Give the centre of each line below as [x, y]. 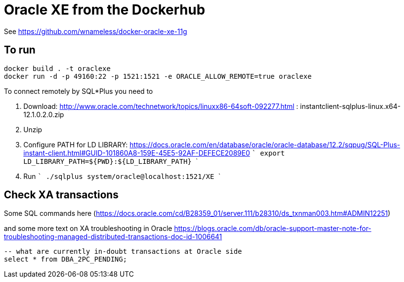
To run [20, 50]
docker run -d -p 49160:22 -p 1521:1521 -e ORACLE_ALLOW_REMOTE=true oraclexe [158, 76]
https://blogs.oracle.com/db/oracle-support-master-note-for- [273, 229]
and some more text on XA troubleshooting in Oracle [88, 229]
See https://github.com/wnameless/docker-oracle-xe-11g [96, 31]
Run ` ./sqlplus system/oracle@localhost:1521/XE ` [122, 176]
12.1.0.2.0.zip [44, 114]
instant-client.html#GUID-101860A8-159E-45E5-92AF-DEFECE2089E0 [137, 153]
